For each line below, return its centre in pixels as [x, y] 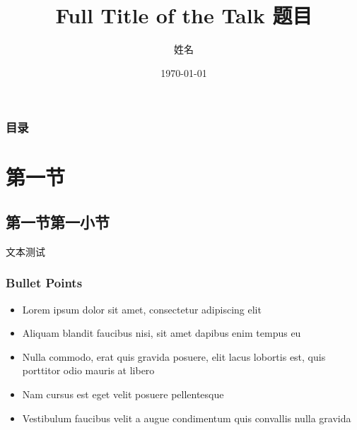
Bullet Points [44, 283]
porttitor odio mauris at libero [88, 370]
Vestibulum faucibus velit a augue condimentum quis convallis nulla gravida [187, 418]
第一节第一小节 [58, 222]
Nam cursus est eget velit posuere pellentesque [123, 394]
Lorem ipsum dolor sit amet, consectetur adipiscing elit [142, 309]
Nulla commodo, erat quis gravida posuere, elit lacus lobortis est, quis [174, 356]
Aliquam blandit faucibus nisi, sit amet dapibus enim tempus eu [162, 333]
